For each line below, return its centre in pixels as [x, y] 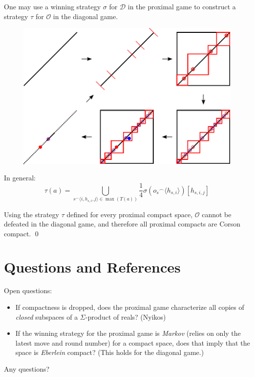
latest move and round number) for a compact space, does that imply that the [133, 342]
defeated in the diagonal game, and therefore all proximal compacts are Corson [122, 224]
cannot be [217, 214]
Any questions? [27, 368]
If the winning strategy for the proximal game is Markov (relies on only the [128, 333]
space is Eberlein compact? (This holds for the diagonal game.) [110, 352]
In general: [20, 178]
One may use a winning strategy [53, 6]
